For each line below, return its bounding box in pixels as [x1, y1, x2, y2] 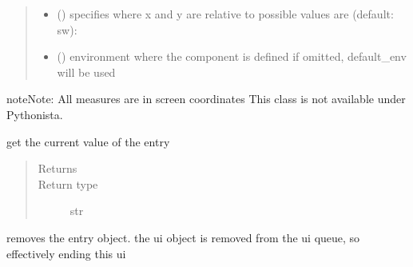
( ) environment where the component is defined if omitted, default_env [57, 48, 407, 65]
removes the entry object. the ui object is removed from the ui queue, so [6, 229, 360, 245]
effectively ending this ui [6, 245, 126, 261]
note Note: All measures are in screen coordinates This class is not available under [6, 90, 406, 107]
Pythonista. [6, 106, 63, 122]
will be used [57, 63, 116, 80]
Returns [38, 160, 77, 177]
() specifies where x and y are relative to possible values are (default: [57, 6, 394, 22]
